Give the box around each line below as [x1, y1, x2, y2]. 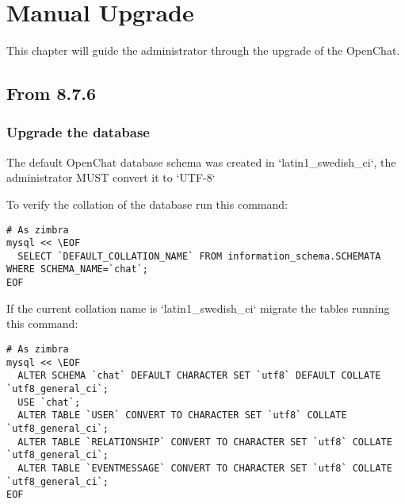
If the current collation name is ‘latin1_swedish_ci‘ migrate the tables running [6, 299, 390, 316]
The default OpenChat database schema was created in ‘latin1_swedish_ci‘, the [6, 153, 396, 170]
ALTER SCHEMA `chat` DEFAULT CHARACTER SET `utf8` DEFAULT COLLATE [17, 370, 381, 382]
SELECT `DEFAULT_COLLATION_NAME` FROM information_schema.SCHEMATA [17, 250, 381, 262]
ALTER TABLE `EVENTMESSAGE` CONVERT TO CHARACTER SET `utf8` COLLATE [17, 462, 392, 474]
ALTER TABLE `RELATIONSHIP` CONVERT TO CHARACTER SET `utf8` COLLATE [17, 436, 392, 448]
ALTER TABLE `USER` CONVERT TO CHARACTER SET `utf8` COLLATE [17, 410, 347, 421]
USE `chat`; [17, 396, 81, 408]
